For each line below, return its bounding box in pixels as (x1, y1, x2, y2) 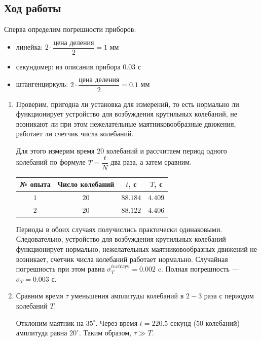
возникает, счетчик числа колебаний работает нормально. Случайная (16, 253, 228, 264)
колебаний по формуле (16, 157, 86, 167)
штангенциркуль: (16, 79, 68, 89)
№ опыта (19, 179, 51, 190)
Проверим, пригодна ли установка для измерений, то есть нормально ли (16, 98, 239, 109)
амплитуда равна (16, 327, 67, 338)
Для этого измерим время (16, 145, 95, 156)
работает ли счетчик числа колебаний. (16, 128, 134, 139)
